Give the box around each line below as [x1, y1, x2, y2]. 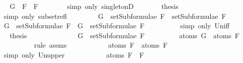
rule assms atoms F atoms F [34, 40, 168, 50]
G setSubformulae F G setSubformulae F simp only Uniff [3, 20, 230, 31]
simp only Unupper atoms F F [3, 49, 144, 60]
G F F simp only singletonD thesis [9, 1, 179, 11]
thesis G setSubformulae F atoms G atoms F [9, 30, 240, 40]
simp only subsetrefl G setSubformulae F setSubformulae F [3, 10, 226, 21]
